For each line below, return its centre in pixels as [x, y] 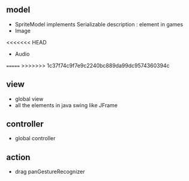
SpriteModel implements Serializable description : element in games [99, 24]
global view [29, 99]
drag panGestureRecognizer [50, 172]
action [18, 157]
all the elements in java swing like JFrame [66, 105]
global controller [35, 138]
